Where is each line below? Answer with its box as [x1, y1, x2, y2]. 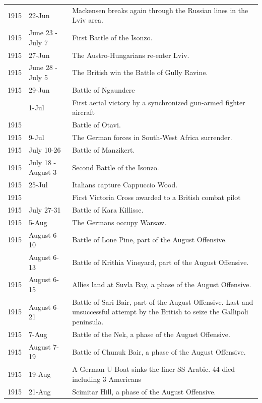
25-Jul [29, 179, 48, 190]
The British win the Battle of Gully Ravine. [72, 67, 208, 78]
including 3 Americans [72, 373, 141, 384]
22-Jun [29, 10, 50, 20]
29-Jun [29, 84, 50, 95]
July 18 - [29, 157, 56, 167]
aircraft [72, 107, 95, 117]
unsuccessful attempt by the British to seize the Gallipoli [72, 306, 248, 317]
